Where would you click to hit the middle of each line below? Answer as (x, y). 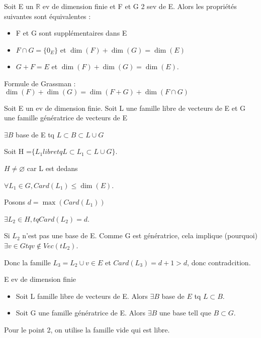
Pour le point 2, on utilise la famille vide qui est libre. (87, 329)
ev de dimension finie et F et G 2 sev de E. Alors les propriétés (140, 6)
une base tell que (185, 313)
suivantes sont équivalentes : (48, 16)
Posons (15, 202)
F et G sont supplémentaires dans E (71, 33)
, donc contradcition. (219, 262)
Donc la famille (27, 262)
